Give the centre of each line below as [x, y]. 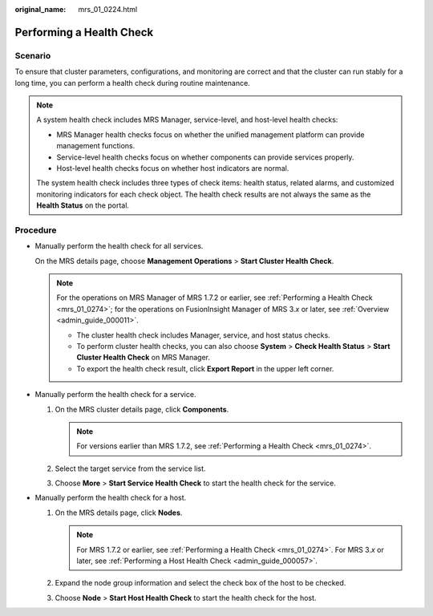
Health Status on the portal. [83, 205]
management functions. [96, 146]
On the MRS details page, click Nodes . [119, 513]
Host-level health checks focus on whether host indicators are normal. [173, 168]
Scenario [33, 55]
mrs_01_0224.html [108, 9]
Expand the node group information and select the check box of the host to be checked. [200, 583]
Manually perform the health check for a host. [111, 498]
